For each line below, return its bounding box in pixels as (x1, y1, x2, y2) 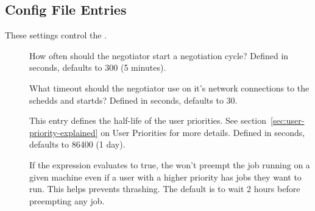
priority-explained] (29, 126, 98, 138)
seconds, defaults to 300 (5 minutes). (29, 61, 166, 74)
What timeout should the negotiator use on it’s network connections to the (29, 81, 310, 94)
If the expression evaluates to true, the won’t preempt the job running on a (29, 158, 310, 171)
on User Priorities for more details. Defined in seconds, (101, 126, 305, 138)
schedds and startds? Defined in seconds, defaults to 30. (29, 93, 238, 106)
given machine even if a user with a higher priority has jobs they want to (29, 170, 302, 183)
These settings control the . (5, 29, 107, 41)
